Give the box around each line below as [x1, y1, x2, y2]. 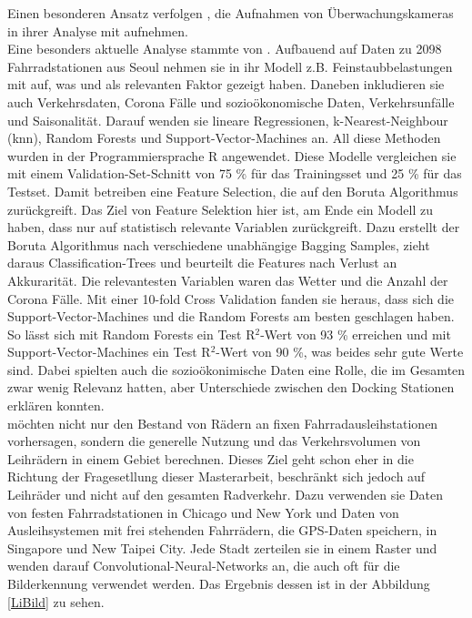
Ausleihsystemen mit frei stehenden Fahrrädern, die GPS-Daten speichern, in [7, 521, 437, 540]
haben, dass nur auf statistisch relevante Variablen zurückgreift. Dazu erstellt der [7, 218, 460, 237]
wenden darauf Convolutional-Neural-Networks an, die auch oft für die [7, 556, 400, 575]
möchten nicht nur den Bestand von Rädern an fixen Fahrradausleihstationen [7, 413, 438, 432]
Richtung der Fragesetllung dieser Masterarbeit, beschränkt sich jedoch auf [7, 467, 426, 486]
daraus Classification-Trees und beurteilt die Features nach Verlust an [7, 253, 397, 272]
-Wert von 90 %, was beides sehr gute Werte [216, 342, 464, 361]
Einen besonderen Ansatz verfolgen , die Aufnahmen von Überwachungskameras [7, 4, 454, 22]
